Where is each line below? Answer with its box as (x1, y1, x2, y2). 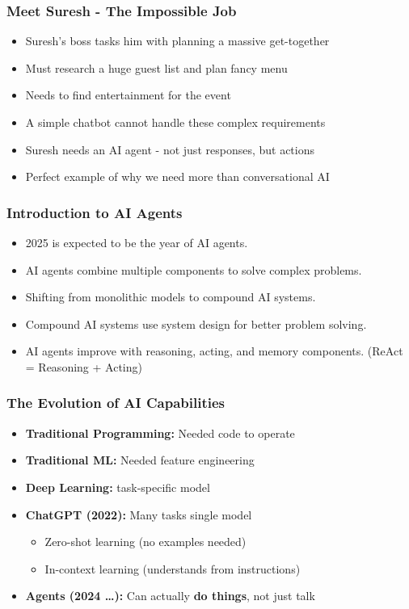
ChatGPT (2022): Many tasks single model (25, 506, 252, 523)
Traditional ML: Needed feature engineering (25, 451, 255, 468)
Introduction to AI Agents (6, 202, 183, 222)
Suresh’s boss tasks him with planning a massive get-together (25, 32, 330, 49)
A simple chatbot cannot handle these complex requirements (25, 114, 326, 130)
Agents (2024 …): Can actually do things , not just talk (25, 587, 315, 604)
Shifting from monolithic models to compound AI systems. (25, 288, 316, 305)
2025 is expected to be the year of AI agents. (25, 234, 248, 250)
